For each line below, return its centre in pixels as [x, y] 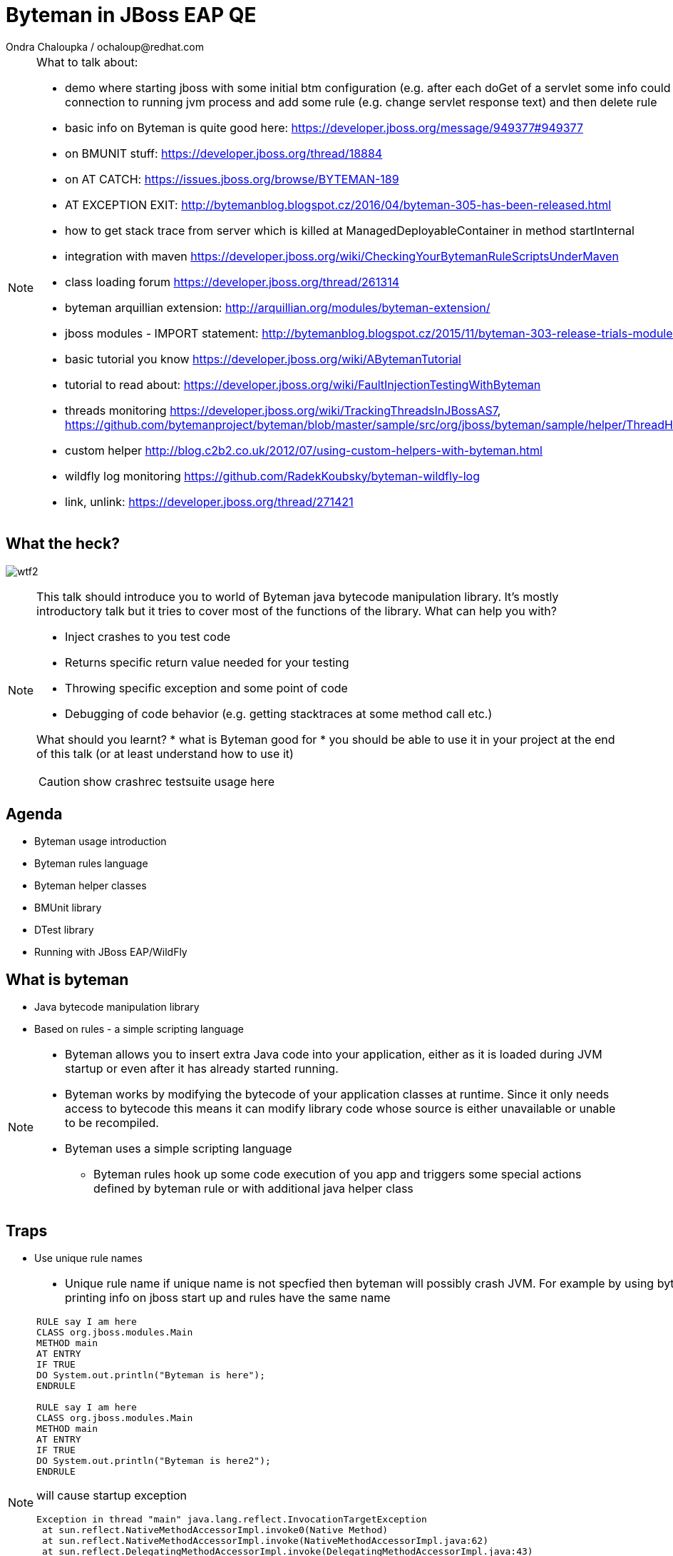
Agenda [34, 814]
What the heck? [63, 544]
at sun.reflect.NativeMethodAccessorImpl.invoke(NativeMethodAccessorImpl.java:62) [265, 1541]
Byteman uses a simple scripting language [179, 1149]
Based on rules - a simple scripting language [139, 1029]
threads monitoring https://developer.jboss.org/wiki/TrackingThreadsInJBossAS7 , [283, 410]
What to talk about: [87, 62]
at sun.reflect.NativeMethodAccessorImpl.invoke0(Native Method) [215, 1530]
